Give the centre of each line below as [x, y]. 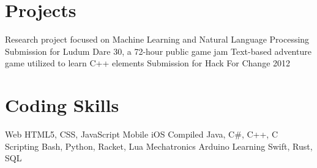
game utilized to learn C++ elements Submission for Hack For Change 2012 [148, 63]
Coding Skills [62, 105]
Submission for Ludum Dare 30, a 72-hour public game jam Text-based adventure [158, 51]
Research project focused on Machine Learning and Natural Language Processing [157, 39]
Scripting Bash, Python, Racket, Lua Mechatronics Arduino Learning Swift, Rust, [159, 146]
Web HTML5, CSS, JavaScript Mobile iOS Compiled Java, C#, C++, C [141, 134]
